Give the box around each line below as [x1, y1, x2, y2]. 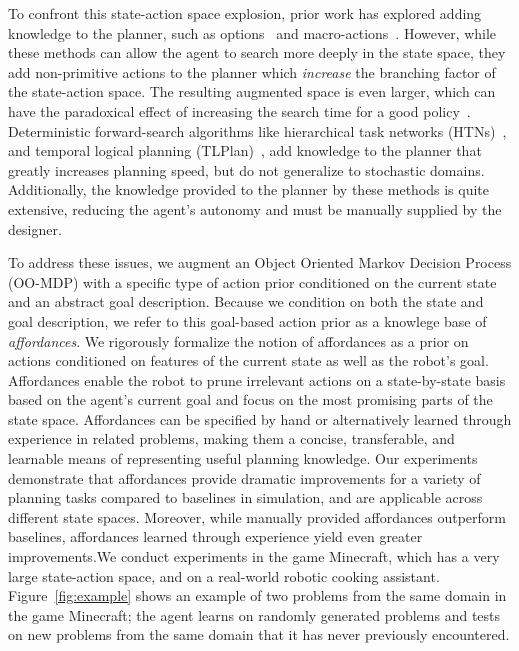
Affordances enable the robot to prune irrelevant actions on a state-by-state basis [8, 369, 506, 390]
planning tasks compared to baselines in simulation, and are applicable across [8, 487, 483, 508]
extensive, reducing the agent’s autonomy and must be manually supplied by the [8, 198, 502, 219]
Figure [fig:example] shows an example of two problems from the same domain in [8, 585, 507, 606]
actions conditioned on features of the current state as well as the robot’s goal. [8, 350, 489, 371]
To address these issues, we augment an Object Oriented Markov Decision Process [8, 252, 512, 273]
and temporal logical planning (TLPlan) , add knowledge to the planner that [8, 140, 482, 161]
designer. [8, 218, 62, 239]
